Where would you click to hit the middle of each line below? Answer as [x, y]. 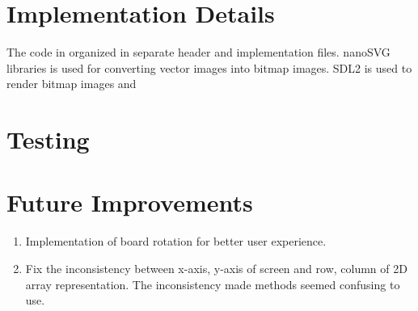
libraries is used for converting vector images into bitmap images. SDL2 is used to [209, 67]
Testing [48, 139]
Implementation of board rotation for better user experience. [176, 241]
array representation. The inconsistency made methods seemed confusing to [213, 284]
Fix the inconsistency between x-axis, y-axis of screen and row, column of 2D [216, 268]
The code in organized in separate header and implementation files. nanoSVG [198, 52]
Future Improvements [130, 202]
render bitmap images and [72, 84]
